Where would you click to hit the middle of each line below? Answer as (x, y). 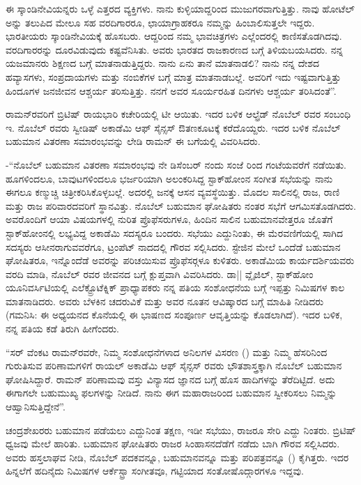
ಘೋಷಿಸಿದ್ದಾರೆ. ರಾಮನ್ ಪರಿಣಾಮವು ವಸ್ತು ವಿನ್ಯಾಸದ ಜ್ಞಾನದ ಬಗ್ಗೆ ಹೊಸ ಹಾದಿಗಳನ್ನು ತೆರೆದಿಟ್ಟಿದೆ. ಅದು (170, 379)
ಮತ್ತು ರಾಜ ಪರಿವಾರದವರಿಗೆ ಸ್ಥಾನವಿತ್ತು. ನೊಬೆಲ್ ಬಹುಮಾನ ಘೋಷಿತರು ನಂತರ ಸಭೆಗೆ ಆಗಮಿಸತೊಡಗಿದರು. (181, 205)
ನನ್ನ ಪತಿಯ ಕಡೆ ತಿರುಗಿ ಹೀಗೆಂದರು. (62, 329)
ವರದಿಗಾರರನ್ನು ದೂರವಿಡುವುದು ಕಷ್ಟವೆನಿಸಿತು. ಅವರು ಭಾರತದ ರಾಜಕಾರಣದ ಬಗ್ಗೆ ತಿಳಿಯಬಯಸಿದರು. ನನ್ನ (175, 49)
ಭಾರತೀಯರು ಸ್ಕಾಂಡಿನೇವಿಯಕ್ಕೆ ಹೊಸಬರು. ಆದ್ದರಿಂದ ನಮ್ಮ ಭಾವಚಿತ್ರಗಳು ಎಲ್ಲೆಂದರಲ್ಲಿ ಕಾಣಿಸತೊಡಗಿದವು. (174, 36)
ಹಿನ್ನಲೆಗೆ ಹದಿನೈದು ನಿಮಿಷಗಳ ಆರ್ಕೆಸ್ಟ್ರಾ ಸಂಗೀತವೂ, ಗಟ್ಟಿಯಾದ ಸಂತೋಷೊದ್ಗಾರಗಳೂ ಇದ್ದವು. (155, 471)
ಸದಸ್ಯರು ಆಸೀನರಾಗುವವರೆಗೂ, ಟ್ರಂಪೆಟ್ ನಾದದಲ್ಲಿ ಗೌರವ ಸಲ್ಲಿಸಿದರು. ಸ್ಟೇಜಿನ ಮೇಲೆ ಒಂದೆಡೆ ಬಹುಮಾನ (173, 246)
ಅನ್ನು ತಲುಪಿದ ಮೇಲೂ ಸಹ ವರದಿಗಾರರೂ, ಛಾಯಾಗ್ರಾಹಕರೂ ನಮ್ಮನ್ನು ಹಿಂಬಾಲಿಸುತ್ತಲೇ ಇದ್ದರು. (160, 22)
